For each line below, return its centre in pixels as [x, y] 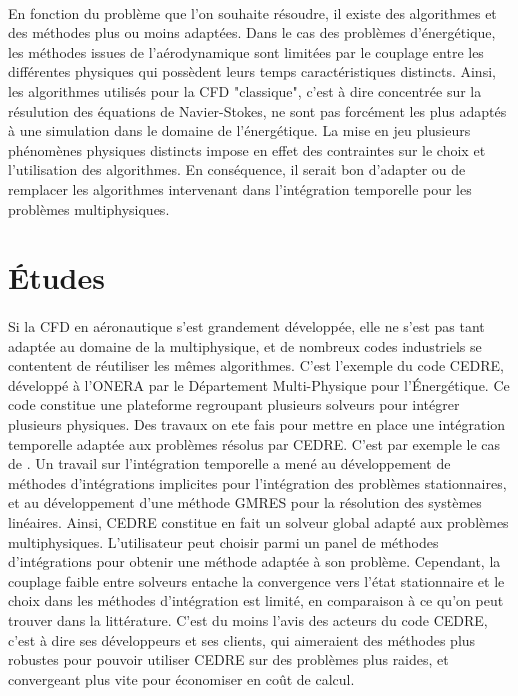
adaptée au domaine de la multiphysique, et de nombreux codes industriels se [245, 345]
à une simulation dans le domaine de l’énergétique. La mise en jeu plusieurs [239, 130]
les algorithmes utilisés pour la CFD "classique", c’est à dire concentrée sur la [245, 90]
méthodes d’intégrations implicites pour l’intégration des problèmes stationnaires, [257, 482]
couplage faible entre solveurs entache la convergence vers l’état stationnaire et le [256, 580]
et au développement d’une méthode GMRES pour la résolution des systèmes [245, 502]
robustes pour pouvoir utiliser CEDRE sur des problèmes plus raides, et [228, 659]
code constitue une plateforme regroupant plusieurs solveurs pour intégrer [234, 404]
